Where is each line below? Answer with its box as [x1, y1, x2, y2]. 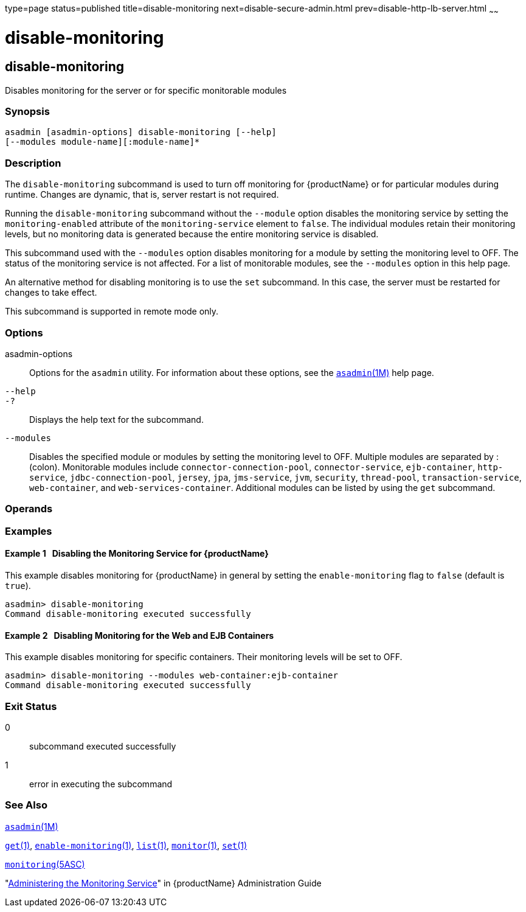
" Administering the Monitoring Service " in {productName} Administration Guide [5, 877, 322, 888]
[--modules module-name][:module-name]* [5, 137, 200, 147]
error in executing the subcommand [29, 778, 173, 789]
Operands [5, 503, 53, 515]
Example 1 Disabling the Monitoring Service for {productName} [5, 548, 269, 559]
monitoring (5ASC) [5, 858, 85, 869]
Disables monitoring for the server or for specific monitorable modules [5, 85, 287, 96]
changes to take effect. [5, 287, 97, 298]
